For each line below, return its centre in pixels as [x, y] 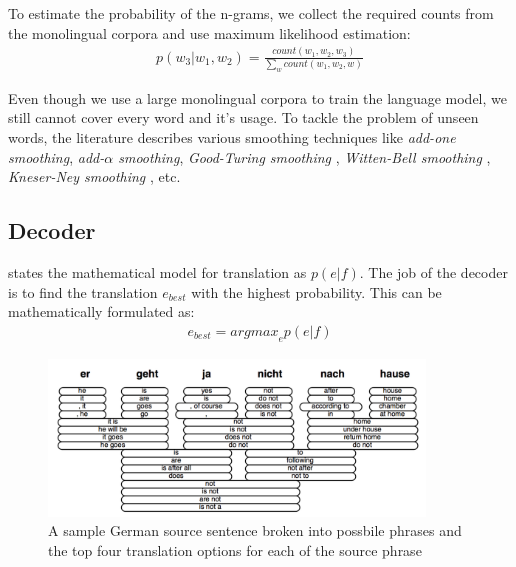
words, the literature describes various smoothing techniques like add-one [232, 136]
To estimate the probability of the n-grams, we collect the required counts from [251, 13]
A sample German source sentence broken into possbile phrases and [255, 530]
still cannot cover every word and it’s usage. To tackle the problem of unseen [243, 117]
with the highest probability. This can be [316, 291]
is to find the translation [83, 291]
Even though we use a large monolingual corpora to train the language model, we [257, 97]
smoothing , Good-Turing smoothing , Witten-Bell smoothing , [304, 156]
